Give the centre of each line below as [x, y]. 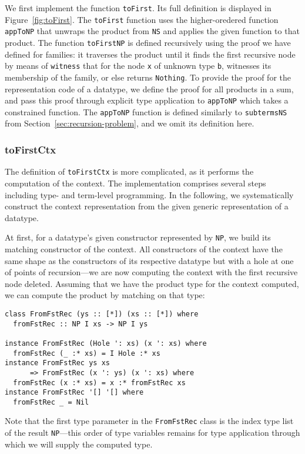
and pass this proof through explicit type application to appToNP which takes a [147, 100]
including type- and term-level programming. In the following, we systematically [149, 194]
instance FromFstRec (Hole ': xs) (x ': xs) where [106, 343]
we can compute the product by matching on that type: [105, 295]
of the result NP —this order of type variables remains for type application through [152, 433]
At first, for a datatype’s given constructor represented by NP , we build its [138, 237]
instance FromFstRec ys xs [57, 363]
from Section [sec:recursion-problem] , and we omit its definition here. [130, 123]
